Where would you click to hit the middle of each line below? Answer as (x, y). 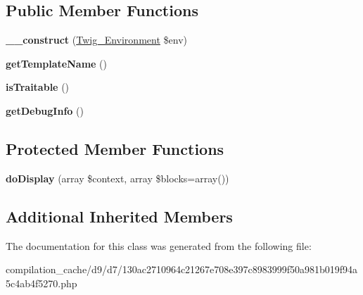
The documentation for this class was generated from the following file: (159, 245)
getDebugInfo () (45, 110)
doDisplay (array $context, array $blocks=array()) (117, 178)
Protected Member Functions (115, 148)
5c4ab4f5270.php (42, 283)
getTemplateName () (56, 63)
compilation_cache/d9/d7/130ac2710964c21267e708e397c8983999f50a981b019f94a (182, 269)
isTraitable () (38, 87)
